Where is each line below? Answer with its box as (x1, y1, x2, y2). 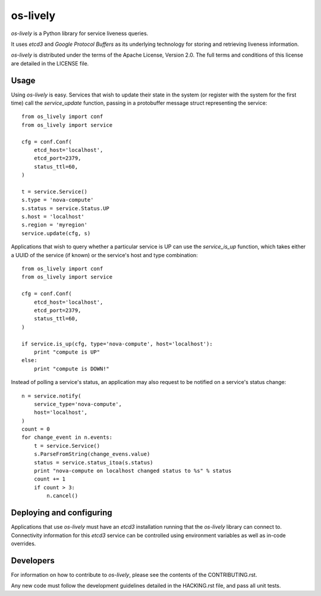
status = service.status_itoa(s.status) (33, 459, 154, 466)
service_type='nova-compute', (33, 401, 122, 407)
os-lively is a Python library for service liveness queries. (11, 30, 149, 37)
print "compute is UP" (33, 348, 100, 355)
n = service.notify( (21, 392, 81, 399)
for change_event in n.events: (21, 434, 113, 441)
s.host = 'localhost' (21, 213, 84, 220)
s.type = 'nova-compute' (21, 196, 94, 204)
